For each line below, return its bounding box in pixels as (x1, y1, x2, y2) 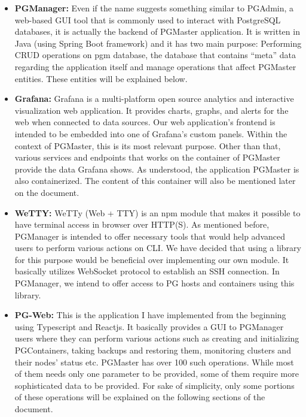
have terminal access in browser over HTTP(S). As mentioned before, (14, 218, 270, 231)
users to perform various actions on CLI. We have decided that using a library (14, 241, 301, 254)
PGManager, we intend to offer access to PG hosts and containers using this (14, 277, 295, 289)
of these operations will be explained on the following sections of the (14, 391, 265, 403)
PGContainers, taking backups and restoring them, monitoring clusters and (14, 344, 291, 356)
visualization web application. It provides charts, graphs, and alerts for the (14, 104, 289, 116)
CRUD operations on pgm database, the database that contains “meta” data (14, 49, 296, 61)
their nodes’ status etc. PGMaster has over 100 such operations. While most (14, 355, 294, 368)
